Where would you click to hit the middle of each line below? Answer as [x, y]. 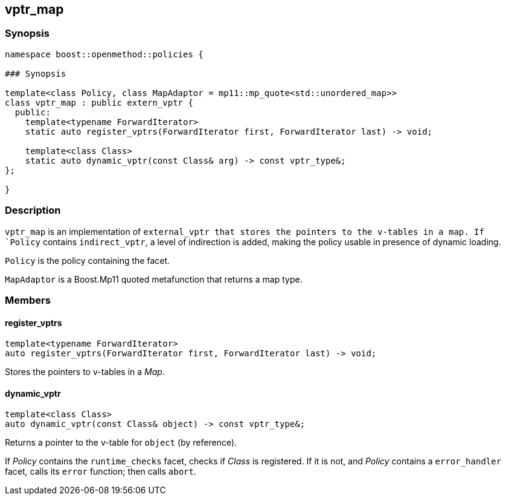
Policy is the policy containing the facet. [88, 260]
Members [28, 300]
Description [33, 210]
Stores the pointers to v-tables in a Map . [85, 372]
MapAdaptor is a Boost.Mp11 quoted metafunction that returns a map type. [154, 279]
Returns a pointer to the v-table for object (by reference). [121, 443]
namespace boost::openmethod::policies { [104, 54]
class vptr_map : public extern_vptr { [99, 102]
